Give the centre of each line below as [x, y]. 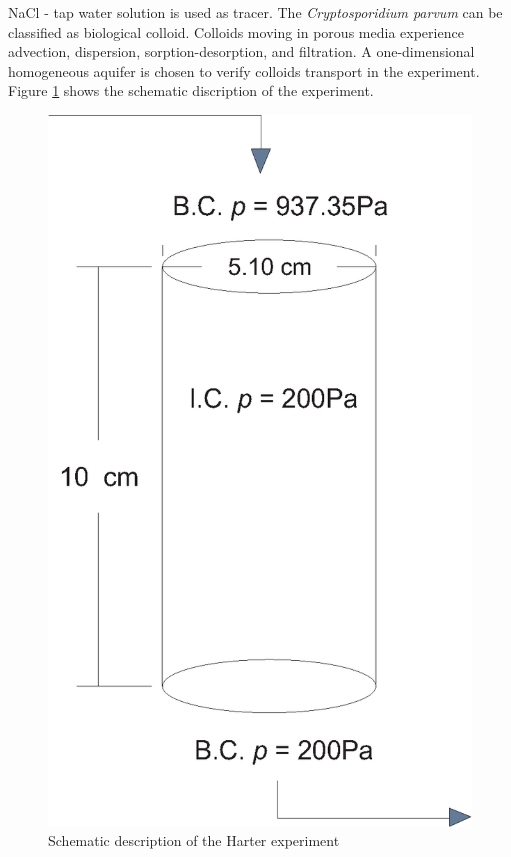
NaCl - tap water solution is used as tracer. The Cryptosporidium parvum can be [255, 12]
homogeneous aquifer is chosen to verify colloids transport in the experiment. [244, 70]
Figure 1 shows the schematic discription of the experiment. [191, 90]
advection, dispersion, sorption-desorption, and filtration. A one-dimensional [241, 51]
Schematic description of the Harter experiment [194, 840]
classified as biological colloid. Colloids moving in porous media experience [236, 31]
